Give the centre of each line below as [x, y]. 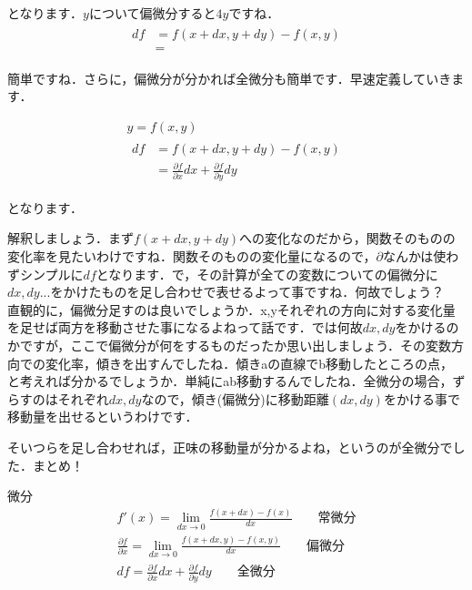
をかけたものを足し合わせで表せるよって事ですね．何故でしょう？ [247, 292]
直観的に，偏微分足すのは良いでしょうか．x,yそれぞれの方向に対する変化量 [231, 309]
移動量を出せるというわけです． [103, 417]
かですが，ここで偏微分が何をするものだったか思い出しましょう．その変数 [230, 345]
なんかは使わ [421, 256]
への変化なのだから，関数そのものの [347, 238]
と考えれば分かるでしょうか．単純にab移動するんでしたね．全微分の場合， [230, 381]
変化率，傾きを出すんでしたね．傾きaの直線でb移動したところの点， [249, 363]
